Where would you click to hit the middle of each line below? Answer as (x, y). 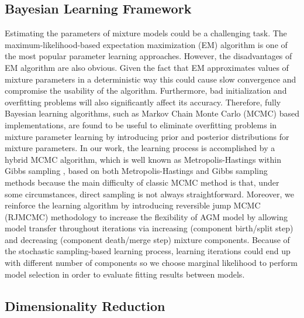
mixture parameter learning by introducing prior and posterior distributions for (147, 136)
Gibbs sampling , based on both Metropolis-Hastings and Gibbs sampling (136, 171)
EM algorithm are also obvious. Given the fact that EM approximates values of (147, 67)
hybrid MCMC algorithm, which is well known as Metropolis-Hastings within (143, 159)
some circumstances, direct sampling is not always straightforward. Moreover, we (150, 194)
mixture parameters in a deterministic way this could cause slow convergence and (151, 79)
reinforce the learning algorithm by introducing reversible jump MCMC (133, 205)
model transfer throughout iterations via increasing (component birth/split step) (149, 228)
